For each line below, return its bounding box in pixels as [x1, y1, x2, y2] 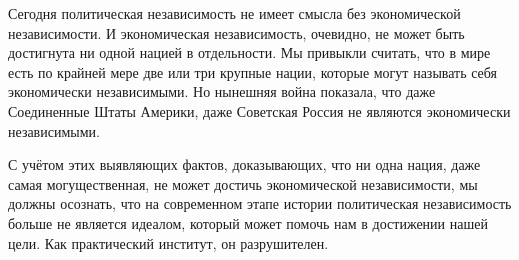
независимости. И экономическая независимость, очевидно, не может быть [8, 22, 465, 43]
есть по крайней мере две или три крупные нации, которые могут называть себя [8, 61, 498, 82]
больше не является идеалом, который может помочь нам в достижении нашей [8, 212, 488, 233]
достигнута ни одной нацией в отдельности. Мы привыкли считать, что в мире [8, 42, 491, 63]
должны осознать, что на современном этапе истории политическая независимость [8, 193, 512, 214]
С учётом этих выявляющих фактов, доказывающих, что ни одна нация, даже [8, 154, 481, 175]
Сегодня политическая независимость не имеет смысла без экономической [8, 3, 461, 23]
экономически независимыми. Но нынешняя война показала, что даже [8, 81, 436, 102]
